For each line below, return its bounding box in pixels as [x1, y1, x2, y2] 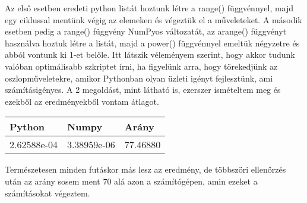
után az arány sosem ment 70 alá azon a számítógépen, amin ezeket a [5, 174, 258, 187]
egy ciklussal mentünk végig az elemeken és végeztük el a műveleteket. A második [5, 13, 302, 26]
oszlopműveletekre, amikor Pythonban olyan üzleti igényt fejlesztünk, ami [5, 71, 273, 84]
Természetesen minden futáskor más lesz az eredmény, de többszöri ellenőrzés [5, 163, 286, 176]
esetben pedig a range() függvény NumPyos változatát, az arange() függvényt [5, 25, 287, 38]
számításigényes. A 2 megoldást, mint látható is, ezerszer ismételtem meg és [5, 83, 281, 96]
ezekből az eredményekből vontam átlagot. [5, 95, 159, 107]
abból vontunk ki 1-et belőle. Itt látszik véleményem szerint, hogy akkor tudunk [5, 48, 295, 61]
